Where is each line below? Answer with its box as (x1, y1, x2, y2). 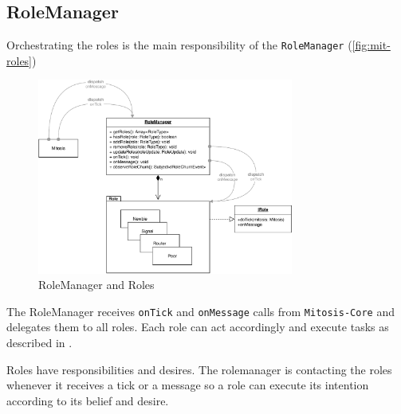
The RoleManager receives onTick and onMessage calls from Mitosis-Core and (6, 303, 395, 319)
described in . (6, 334, 73, 351)
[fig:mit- (352, 37, 391, 53)
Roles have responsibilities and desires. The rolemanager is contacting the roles (6, 361, 392, 377)
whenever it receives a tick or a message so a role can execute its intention (6, 377, 369, 393)
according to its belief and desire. (6, 392, 169, 408)
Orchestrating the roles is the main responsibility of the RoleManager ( (6, 37, 352, 53)
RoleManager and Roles (38, 276, 155, 293)
